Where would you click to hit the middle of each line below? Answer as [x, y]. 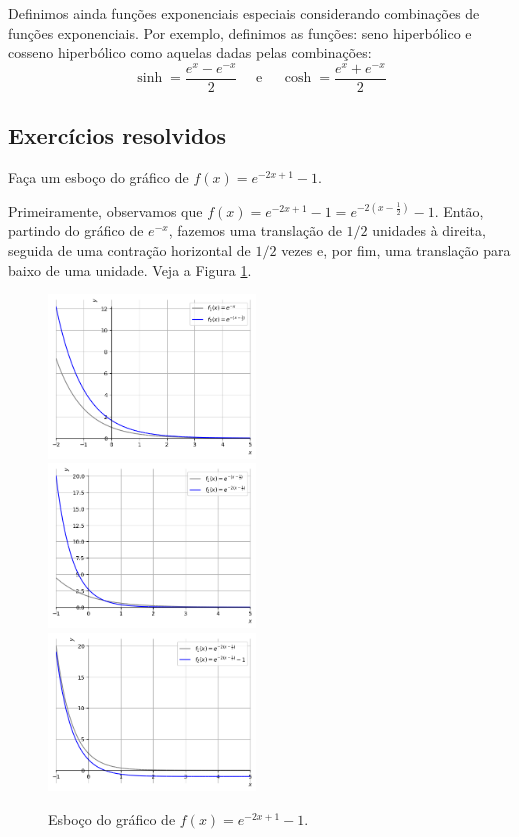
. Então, [459, 210]
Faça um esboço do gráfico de [98, 177]
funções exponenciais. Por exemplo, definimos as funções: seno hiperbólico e [240, 32]
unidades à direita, [429, 230]
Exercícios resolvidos [117, 135]
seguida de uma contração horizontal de [129, 249]
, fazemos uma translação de [255, 230]
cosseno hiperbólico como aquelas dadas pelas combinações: [190, 52]
